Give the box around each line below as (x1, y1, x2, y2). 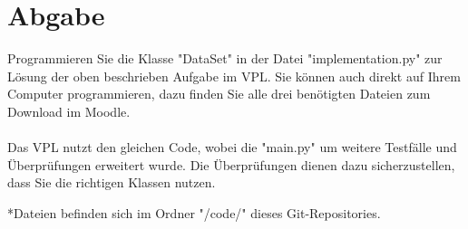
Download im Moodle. (7, 101, 131, 120)
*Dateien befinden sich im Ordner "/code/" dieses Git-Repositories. (7, 203, 381, 222)
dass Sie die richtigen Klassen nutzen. (7, 173, 216, 192)
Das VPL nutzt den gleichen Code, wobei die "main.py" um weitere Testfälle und (7, 138, 457, 157)
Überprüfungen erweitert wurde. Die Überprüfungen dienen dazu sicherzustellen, (7, 155, 455, 174)
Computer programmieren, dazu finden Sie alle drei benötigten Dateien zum (7, 84, 431, 103)
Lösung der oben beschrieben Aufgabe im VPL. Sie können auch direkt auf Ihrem (7, 66, 461, 85)
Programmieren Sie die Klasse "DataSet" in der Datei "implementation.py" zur (7, 49, 443, 68)
